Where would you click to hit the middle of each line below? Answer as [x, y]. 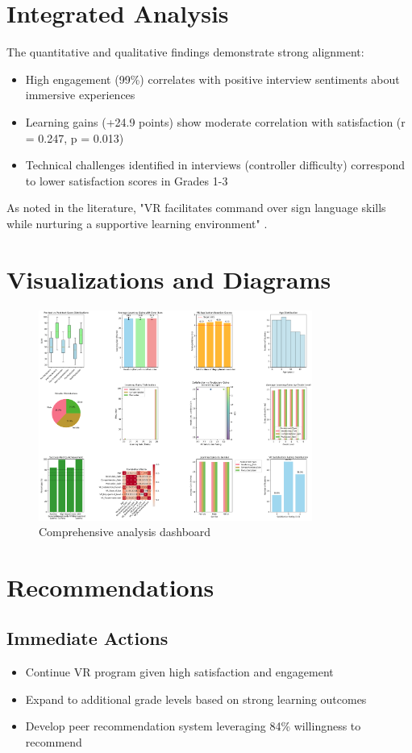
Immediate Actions [87, 638]
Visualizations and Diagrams [169, 279]
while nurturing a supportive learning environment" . [137, 223]
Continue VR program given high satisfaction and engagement [179, 672]
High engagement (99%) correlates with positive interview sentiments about [212, 79]
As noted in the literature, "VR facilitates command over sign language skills [196, 208]
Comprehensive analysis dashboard [125, 532]
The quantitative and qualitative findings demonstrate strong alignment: [185, 52]
